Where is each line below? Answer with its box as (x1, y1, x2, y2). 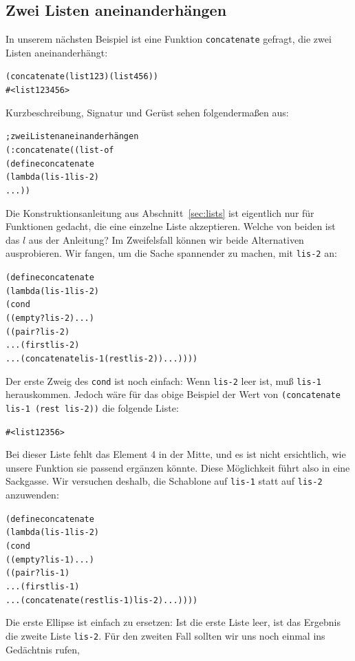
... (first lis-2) (6, 340, 80, 350)
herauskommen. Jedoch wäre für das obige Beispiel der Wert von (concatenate (6, 387, 341, 401)
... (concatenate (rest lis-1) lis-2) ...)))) (6, 595, 198, 605)
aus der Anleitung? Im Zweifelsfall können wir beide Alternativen (28, 232, 304, 246)
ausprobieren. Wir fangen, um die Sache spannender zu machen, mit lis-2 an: (6, 246, 337, 260)
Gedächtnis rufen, (6, 642, 80, 656)
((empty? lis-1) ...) (6, 554, 94, 565)
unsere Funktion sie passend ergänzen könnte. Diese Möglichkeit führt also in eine (6, 460, 350, 474)
